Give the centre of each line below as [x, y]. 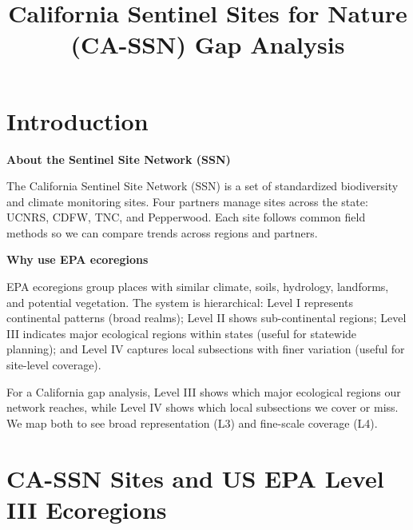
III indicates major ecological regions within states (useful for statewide [182, 333]
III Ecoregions [87, 509]
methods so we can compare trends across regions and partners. [162, 232]
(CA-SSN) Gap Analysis [208, 44]
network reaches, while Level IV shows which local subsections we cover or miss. [203, 407]
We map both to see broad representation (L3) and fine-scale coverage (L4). [192, 422]
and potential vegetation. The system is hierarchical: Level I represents [180, 302]
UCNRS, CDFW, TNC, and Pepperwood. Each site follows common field [186, 217]
